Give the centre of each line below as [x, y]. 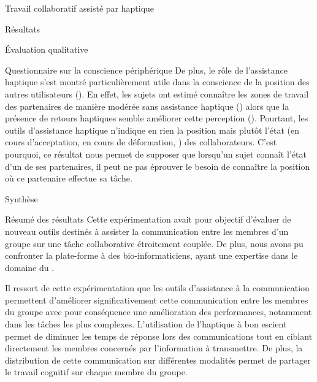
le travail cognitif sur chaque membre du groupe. [96, 372]
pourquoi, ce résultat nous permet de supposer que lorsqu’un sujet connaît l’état [156, 154]
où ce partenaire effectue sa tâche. [69, 178]
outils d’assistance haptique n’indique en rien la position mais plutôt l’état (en [152, 130]
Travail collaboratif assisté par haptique [80, 8]
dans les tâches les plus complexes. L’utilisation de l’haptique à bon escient [146, 324]
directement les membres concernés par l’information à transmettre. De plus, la [154, 348]
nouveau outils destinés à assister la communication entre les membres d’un [147, 231]
